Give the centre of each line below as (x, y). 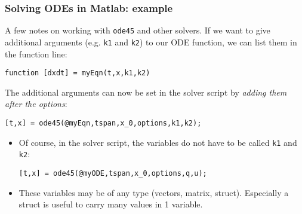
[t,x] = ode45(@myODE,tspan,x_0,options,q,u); (113, 173)
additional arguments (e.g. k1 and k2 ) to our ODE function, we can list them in (151, 42)
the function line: (36, 53)
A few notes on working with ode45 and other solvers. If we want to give (138, 30)
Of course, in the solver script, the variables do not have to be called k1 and (158, 142)
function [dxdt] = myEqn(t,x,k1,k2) (78, 73)
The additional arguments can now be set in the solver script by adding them (146, 92)
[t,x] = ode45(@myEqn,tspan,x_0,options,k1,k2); (103, 123)
